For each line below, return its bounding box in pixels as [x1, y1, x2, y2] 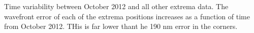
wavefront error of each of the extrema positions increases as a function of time [4, 11, 250, 21]
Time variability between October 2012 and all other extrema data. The [4, 1, 229, 11]
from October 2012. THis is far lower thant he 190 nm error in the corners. [4, 21, 238, 31]
